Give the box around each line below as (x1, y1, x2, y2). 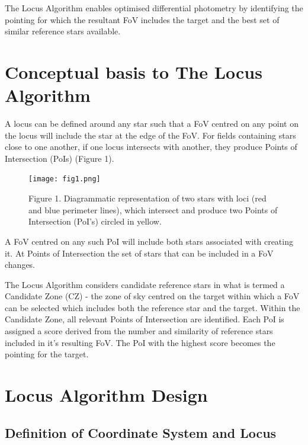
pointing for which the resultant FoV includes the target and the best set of (5, 13, 280, 25)
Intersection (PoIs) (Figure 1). (5, 152, 114, 164)
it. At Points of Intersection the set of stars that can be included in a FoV (5, 246, 274, 259)
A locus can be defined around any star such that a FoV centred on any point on (5, 117, 299, 130)
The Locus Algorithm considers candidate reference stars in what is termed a (5, 278, 285, 290)
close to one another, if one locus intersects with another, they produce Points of (5, 140, 297, 153)
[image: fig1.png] (28, 175, 101, 184)
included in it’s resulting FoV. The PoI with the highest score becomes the (5, 336, 275, 348)
